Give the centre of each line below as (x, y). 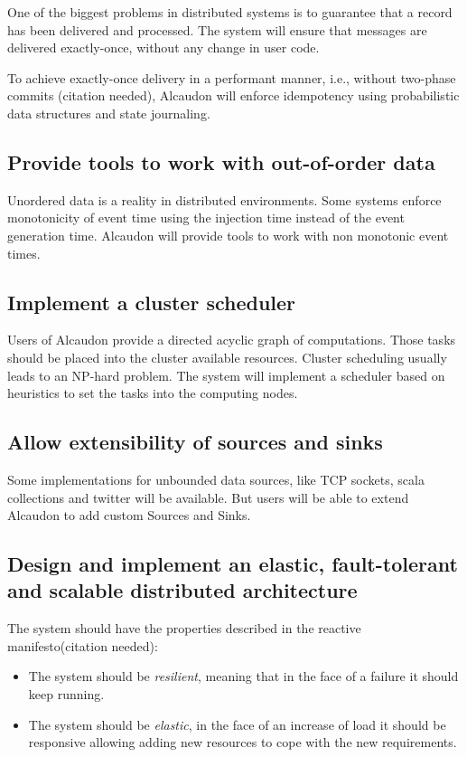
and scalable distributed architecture (182, 590)
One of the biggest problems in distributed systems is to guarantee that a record (230, 12)
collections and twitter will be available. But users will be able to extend (208, 497)
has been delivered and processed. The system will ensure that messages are (217, 29)
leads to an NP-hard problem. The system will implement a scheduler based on (226, 375)
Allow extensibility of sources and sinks (195, 442)
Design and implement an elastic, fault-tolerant (233, 564)
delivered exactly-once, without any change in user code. (163, 47)
